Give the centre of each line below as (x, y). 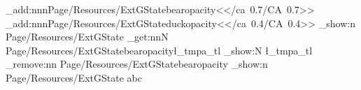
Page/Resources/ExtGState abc (74, 77)
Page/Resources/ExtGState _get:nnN (87, 37)
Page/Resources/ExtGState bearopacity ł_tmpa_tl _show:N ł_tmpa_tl (159, 50)
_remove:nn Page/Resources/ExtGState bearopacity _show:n (137, 64)
